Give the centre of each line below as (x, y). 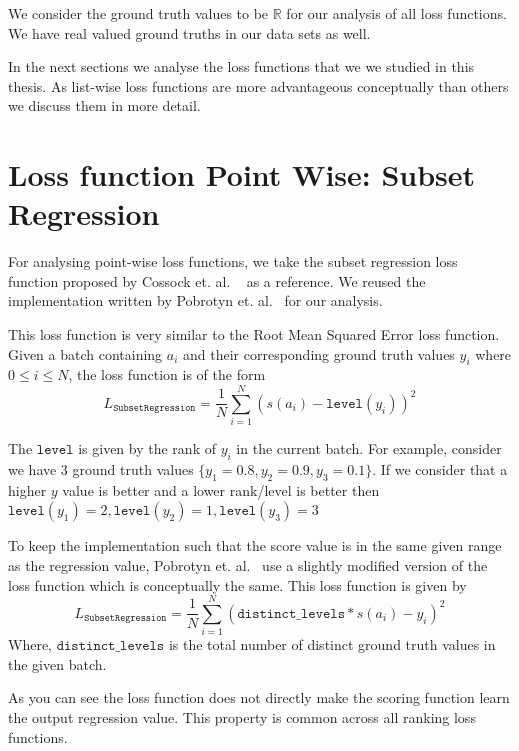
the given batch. (57, 663)
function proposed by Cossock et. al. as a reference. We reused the (217, 280)
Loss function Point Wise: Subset (242, 174)
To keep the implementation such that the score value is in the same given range (255, 545)
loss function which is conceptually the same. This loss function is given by (237, 584)
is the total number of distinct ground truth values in (332, 644)
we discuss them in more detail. (104, 105)
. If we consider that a (440, 468)
